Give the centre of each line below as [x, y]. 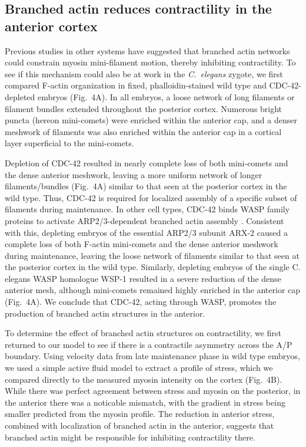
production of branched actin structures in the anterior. [105, 313]
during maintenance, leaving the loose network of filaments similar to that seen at [152, 255]
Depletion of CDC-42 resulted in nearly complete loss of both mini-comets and [147, 162]
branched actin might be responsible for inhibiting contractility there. [130, 437]
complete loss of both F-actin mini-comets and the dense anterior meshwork [142, 244]
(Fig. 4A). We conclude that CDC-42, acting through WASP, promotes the [141, 302]
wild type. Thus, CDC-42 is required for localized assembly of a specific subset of [151, 197]
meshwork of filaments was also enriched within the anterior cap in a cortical [143, 131]
